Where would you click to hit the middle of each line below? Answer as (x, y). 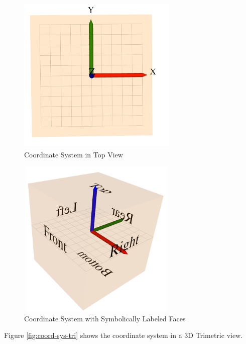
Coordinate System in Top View (74, 154)
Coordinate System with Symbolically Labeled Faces (105, 318)
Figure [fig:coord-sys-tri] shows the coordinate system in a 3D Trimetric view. (124, 335)
